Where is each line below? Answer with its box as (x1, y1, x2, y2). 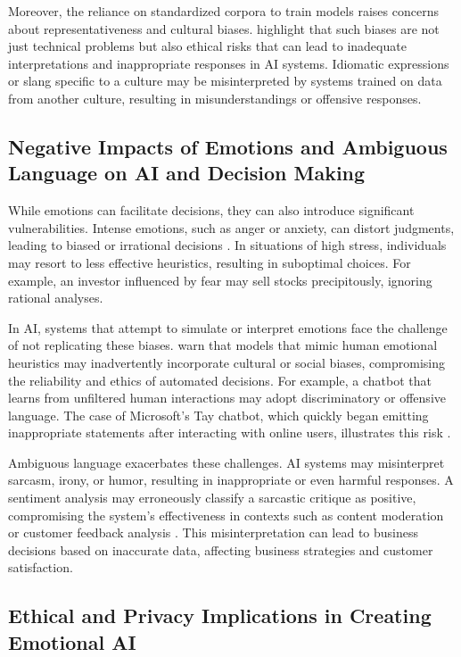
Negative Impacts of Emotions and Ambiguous (8, 132, 448, 160)
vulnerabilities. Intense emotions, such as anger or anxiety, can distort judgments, (8, 218, 455, 237)
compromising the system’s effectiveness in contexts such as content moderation (8, 505, 444, 524)
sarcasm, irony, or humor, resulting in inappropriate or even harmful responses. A (8, 470, 454, 489)
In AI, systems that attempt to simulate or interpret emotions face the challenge (8, 318, 448, 337)
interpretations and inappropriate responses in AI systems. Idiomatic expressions (8, 54, 449, 72)
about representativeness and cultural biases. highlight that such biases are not (8, 19, 440, 37)
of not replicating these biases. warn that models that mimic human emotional (8, 336, 438, 354)
